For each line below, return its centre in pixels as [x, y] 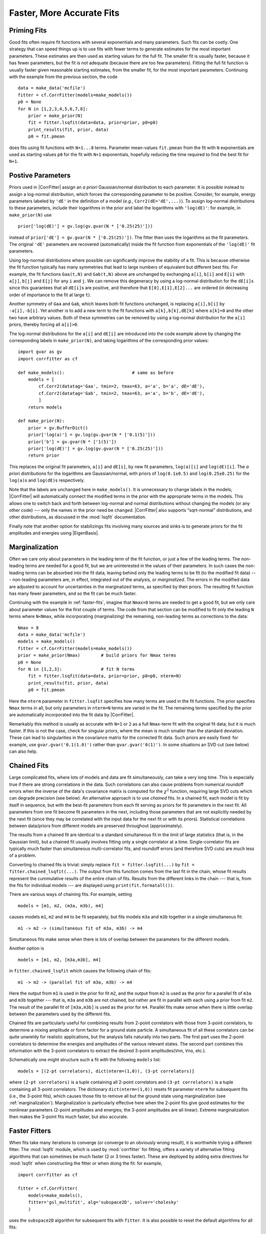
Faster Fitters [30, 1131]
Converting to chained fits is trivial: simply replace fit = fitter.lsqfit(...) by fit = [102, 864]
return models [45, 407]
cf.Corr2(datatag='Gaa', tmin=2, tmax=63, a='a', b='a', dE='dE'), [122, 386]
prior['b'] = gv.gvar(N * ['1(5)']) [72, 442]
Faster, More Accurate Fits [64, 13]
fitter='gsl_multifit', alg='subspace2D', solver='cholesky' [103, 1202]
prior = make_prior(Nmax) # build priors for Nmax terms [97, 656]
